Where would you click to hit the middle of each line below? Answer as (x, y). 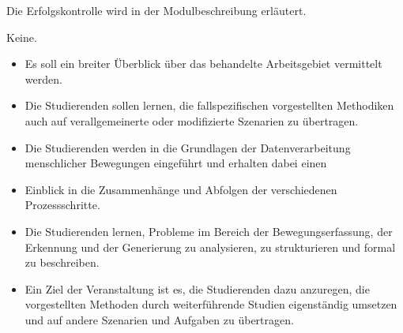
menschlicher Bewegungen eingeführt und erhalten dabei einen (176, 163)
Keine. (22, 37)
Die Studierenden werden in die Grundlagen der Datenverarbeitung (188, 147)
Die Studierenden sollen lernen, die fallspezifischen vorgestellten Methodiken (209, 105)
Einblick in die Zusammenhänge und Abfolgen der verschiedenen (181, 189)
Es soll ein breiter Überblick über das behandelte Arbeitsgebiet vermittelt (203, 64)
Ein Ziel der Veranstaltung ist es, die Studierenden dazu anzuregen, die (197, 288)
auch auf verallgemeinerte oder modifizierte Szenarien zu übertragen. (192, 120)
